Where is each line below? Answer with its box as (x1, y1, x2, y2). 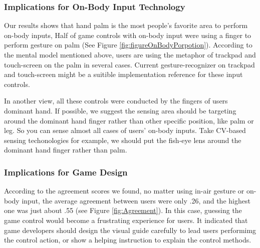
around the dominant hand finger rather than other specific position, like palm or (4, 115, 254, 125)
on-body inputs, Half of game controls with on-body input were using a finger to (4, 29, 251, 40)
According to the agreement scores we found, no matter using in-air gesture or (4, 185, 244, 196)
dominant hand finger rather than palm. (4, 144, 127, 155)
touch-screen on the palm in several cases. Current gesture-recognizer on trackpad (4, 59, 255, 69)
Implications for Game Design (4, 165, 128, 178)
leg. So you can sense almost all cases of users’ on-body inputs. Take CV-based (4, 125, 246, 135)
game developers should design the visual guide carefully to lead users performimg (4, 224, 256, 235)
